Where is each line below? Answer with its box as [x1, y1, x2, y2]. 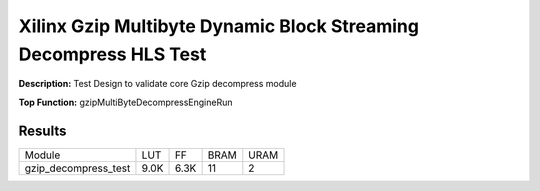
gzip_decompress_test [24, 161, 131, 175]
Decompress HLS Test [18, 43, 207, 65]
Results [18, 122, 67, 139]
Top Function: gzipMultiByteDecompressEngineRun [18, 96, 233, 108]
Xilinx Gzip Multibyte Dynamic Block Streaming [18, 15, 420, 37]
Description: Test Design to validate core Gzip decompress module [18, 78, 297, 90]
